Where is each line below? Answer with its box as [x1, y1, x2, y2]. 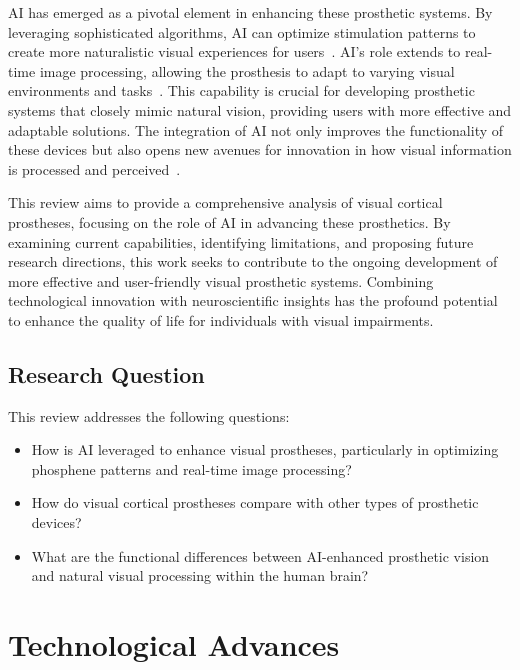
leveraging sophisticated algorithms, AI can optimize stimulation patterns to [8, 21, 476, 42]
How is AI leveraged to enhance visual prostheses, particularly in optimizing [31, 439, 499, 460]
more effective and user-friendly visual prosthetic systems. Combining [8, 270, 434, 291]
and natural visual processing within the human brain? [31, 565, 369, 586]
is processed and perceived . [8, 158, 181, 179]
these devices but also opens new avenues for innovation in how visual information [8, 139, 512, 160]
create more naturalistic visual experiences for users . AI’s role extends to [8, 41, 461, 62]
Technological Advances [8, 624, 340, 665]
